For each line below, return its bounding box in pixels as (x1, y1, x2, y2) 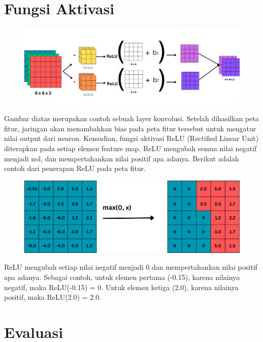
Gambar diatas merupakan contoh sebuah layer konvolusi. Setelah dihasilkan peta (4, 113, 259, 124)
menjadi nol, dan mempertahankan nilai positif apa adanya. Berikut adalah (4, 153, 239, 163)
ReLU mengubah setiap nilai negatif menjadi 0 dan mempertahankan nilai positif (4, 262, 257, 272)
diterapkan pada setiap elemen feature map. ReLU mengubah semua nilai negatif (4, 142, 257, 153)
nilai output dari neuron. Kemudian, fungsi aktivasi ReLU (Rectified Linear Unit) (4, 133, 259, 144)
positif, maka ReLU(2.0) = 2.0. (4, 292, 102, 302)
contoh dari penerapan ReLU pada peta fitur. (4, 163, 146, 174)
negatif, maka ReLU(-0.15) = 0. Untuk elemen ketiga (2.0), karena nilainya (4, 281, 239, 292)
